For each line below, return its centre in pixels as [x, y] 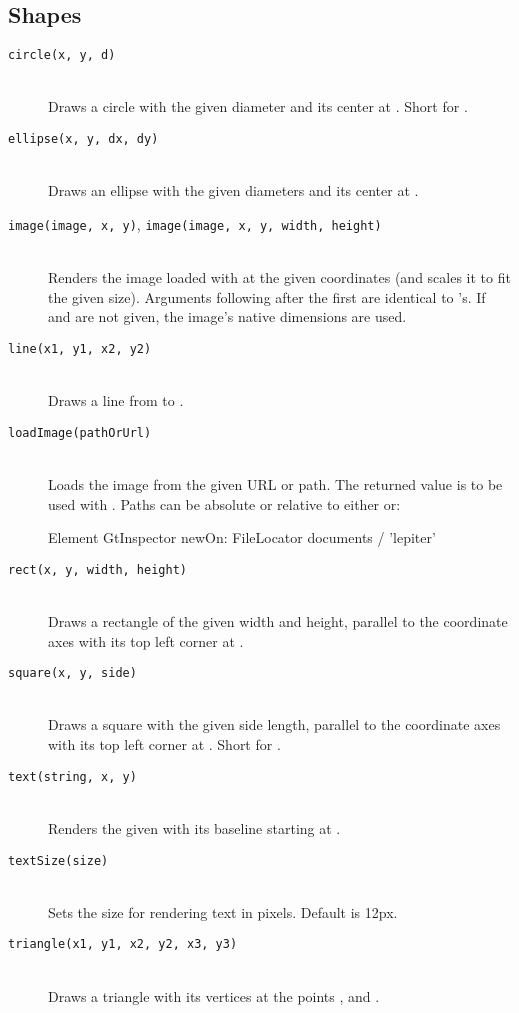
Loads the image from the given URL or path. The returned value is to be [275, 484]
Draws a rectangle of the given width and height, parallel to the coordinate [278, 621]
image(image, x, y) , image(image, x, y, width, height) [195, 223]
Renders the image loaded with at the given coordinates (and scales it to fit [279, 277]
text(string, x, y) [72, 776]
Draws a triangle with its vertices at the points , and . [214, 995]
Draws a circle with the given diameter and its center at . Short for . [258, 106]
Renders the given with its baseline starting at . [194, 827]
